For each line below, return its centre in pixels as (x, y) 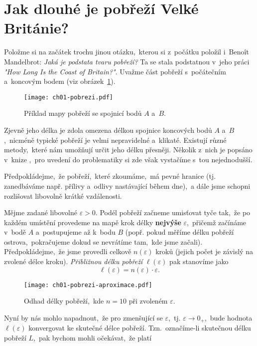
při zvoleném (148, 301)
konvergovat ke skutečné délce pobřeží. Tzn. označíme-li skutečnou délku (140, 328)
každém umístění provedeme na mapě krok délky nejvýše (93, 222)
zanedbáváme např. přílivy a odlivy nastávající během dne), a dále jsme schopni (127, 185)
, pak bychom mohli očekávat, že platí (92, 337)
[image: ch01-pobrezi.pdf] (68, 97)
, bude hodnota (228, 317)
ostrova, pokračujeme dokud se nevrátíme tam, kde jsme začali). (103, 241)
